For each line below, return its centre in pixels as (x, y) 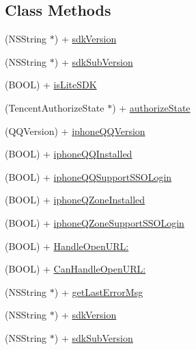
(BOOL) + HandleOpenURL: (67, 246)
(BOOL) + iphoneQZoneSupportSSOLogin (95, 222)
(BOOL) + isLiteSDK (51, 85)
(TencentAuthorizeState (55, 107)
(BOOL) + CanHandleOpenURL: (75, 269)
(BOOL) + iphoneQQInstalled (69, 154)
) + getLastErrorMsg (99, 291)
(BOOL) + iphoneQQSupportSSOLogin (88, 176)
